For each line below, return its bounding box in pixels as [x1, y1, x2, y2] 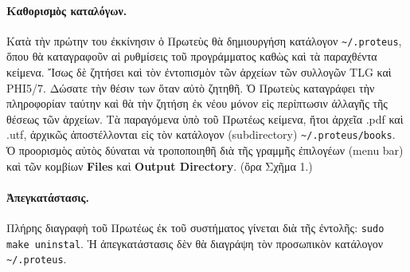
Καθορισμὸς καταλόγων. [6, 2, 127, 18]
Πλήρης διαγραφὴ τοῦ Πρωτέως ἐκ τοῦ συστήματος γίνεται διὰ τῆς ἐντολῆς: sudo [6, 219, 385, 236]
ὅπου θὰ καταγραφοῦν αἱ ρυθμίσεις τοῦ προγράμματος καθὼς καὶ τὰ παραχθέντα [6, 48, 377, 65]
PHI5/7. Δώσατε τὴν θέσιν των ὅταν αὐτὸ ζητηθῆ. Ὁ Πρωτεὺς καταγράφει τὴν [6, 79, 375, 96]
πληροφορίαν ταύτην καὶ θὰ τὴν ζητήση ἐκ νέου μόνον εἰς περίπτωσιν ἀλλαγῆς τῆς [6, 95, 388, 112]
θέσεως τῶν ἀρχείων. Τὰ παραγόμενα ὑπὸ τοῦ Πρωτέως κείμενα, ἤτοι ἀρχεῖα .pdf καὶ [6, 110, 404, 127]
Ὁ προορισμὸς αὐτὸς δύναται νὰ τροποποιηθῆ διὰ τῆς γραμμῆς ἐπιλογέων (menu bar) [6, 142, 404, 159]
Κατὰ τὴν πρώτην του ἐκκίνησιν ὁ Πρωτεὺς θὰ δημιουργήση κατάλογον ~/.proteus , [6, 32, 402, 49]
